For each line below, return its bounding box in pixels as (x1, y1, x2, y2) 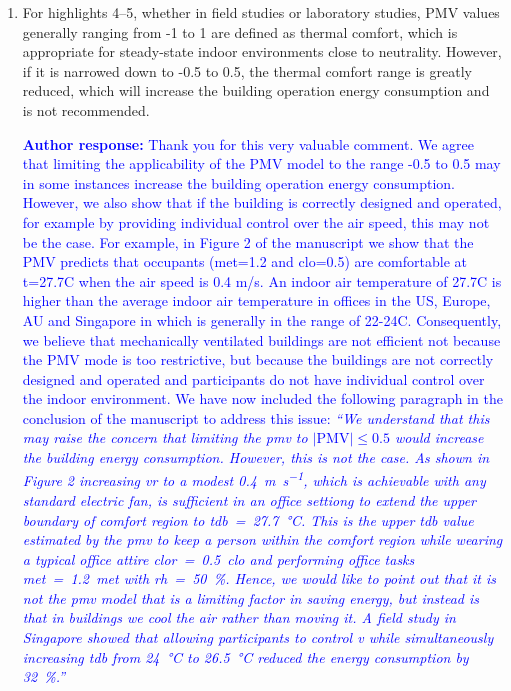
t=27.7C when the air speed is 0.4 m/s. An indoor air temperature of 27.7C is (22, 270, 502, 291)
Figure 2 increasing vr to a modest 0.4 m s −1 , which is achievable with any (22, 467, 486, 491)
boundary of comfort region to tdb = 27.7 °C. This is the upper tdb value (22, 509, 474, 530)
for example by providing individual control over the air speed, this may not (22, 211, 490, 232)
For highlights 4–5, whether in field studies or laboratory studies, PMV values (22, 2, 500, 22)
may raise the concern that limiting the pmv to (22, 427, 308, 448)
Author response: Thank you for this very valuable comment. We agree (22, 133, 475, 154)
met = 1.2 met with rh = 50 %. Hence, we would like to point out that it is (22, 568, 497, 589)
